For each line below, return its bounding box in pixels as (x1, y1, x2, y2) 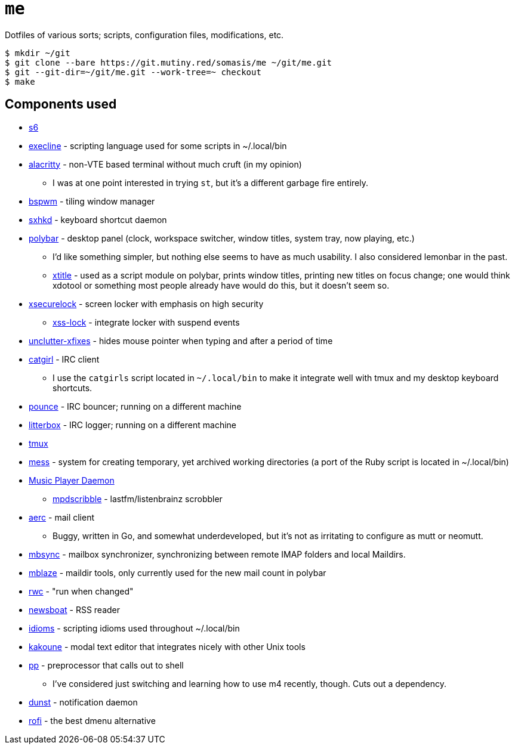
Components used (5, 97, 117, 112)
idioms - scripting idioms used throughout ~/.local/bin (29, 623, 240, 633)
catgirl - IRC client (29, 354, 100, 364)
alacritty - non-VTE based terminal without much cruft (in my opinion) (29, 159, 302, 169)
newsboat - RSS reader (29, 604, 121, 615)
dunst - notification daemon (29, 697, 138, 707)
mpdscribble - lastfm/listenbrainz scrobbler (53, 493, 223, 504)
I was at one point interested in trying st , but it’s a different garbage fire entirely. (53, 177, 368, 188)
